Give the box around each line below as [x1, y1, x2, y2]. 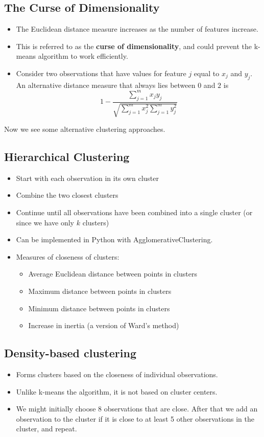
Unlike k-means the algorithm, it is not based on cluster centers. [16, 386, 218, 397]
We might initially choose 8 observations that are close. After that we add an [16, 403, 258, 414]
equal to [194, 67, 220, 78]
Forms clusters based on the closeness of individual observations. [16, 369, 218, 380]
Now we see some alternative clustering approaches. [4, 124, 165, 134]
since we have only [16, 217, 75, 227]
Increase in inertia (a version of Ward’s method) [28, 320, 179, 331]
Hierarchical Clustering [4, 149, 130, 165]
